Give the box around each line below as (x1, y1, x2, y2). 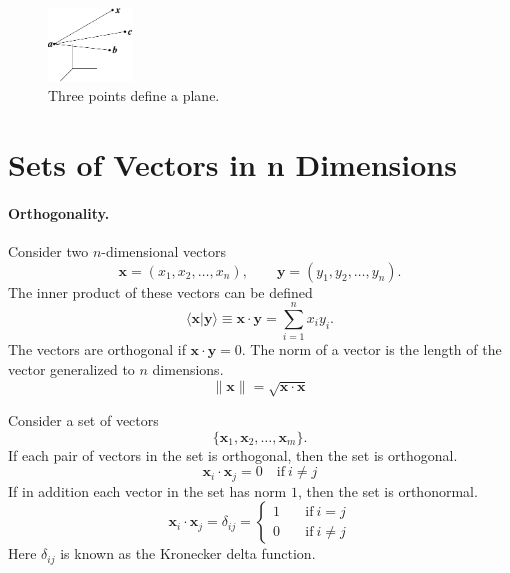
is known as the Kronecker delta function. (60, 543, 316, 564)
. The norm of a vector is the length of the (241, 339, 502, 360)
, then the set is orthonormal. (297, 480, 478, 501)
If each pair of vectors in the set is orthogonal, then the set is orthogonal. (8, 444, 458, 465)
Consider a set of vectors (8, 409, 159, 430)
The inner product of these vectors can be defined (8, 281, 313, 302)
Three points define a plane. (48, 85, 220, 106)
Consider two (8, 241, 89, 262)
